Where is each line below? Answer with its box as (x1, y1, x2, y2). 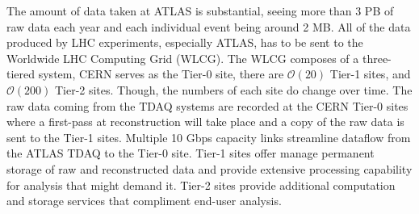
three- (362, 49, 392, 66)
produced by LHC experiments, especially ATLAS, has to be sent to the (6, 34, 363, 51)
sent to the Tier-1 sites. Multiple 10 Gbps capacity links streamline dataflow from (6, 128, 411, 145)
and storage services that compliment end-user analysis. (6, 192, 282, 209)
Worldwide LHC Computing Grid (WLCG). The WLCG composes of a (6, 49, 359, 66)
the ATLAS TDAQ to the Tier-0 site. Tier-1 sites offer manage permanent (6, 145, 375, 162)
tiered (6, 65, 36, 82)
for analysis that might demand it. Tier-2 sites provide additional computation (6, 176, 396, 193)
